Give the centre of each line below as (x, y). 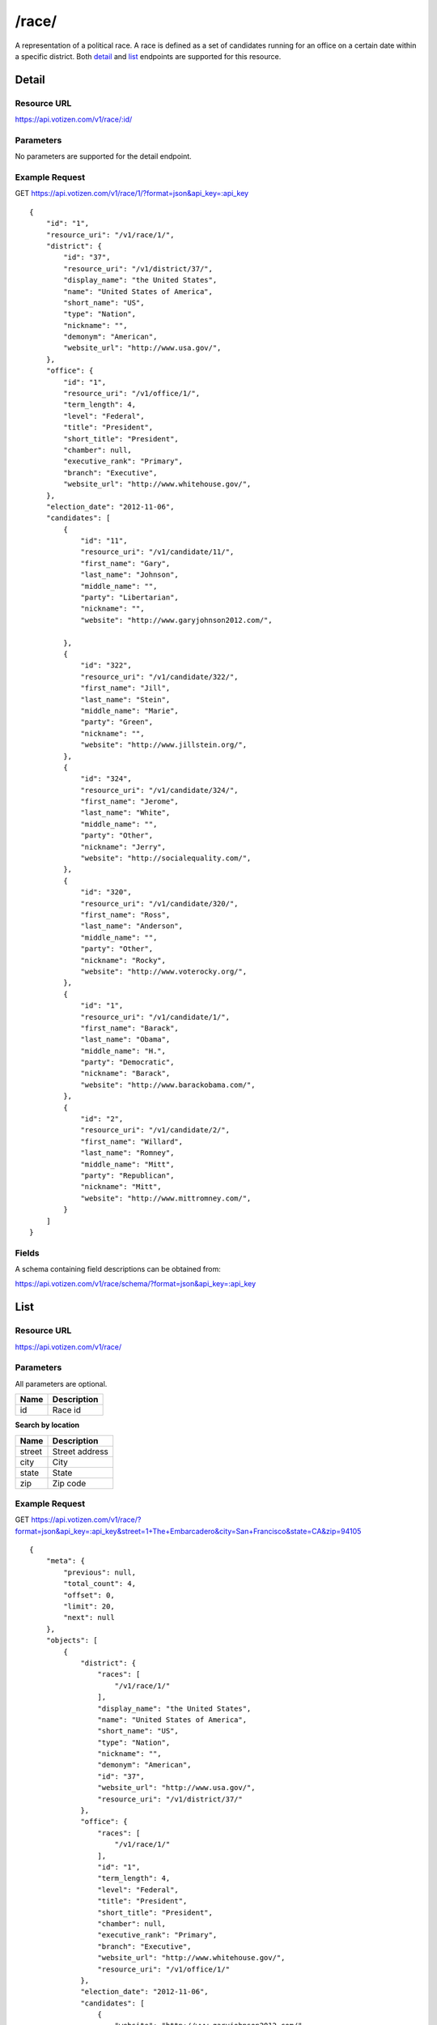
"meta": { (65, 1561)
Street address (81, 1452)
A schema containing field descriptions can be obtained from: (118, 1269)
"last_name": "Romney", (127, 1153)
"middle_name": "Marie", (130, 710)
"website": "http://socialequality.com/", (166, 858)
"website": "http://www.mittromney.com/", (166, 1198)
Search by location (47, 1425)
